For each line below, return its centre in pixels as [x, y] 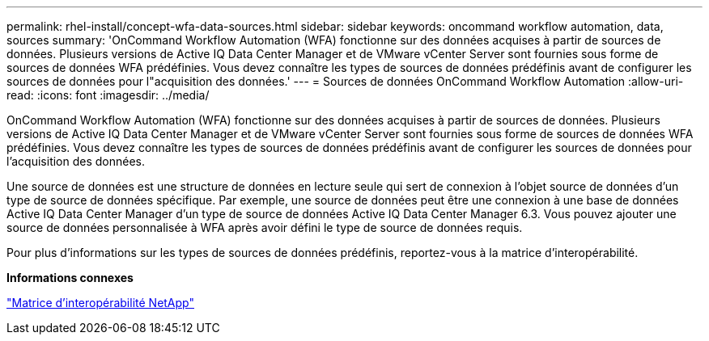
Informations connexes [70, 278]
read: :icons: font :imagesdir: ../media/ [108, 95]
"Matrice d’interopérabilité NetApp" [100, 303]
